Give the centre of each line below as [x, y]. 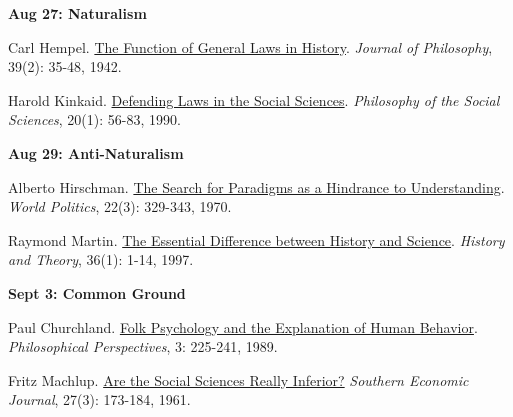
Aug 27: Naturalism [77, 13]
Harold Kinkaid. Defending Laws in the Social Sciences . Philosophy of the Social [254, 99]
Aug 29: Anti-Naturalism [96, 152]
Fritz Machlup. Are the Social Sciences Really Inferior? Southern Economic [238, 379]
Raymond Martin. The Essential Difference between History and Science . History [256, 239]
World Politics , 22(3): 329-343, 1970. [120, 206]
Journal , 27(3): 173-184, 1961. [99, 399]
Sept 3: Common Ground [97, 292]
